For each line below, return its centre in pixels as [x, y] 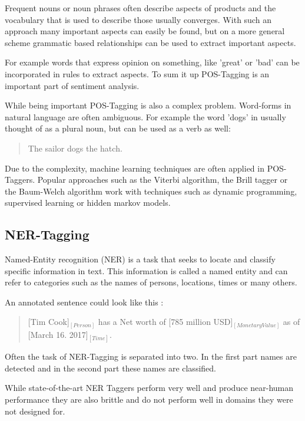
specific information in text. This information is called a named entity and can [146, 270]
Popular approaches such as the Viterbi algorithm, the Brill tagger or [163, 180]
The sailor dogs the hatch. [75, 148]
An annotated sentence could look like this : [84, 302]
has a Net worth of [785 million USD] [165, 322]
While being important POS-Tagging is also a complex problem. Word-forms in [148, 105]
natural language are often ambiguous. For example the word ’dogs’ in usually [145, 116]
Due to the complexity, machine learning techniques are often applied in [135, 168]
